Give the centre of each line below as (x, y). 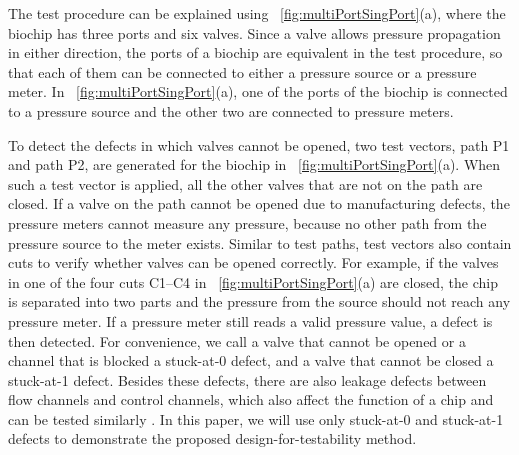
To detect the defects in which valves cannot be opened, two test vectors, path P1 (259, 144)
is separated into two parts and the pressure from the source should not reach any (259, 301)
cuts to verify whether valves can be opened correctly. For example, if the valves (253, 262)
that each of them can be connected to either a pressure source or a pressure (242, 71)
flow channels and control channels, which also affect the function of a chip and (251, 399)
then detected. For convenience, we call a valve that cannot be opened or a (237, 340)
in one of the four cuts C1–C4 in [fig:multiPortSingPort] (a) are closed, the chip (253, 281)
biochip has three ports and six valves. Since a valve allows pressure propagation (254, 32)
